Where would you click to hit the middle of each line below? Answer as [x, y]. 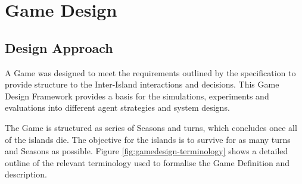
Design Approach [59, 47]
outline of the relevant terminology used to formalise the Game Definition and [147, 162]
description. [26, 174]
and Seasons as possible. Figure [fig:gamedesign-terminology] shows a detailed [147, 151]
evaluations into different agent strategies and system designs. [117, 107]
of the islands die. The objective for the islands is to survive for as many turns [148, 139]
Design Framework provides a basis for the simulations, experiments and [137, 96]
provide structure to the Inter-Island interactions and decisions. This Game [142, 84]
